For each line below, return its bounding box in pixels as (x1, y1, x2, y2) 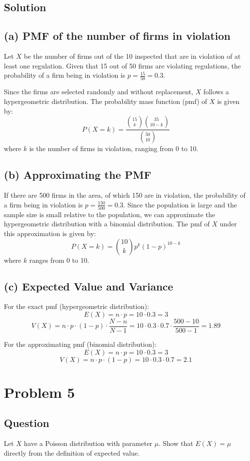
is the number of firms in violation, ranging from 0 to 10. (29, 143, 199, 154)
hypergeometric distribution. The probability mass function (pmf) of (4, 96, 207, 106)
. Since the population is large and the (123, 199, 237, 209)
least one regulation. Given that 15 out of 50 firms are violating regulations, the (4, 60, 241, 70)
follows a (203, 86, 229, 97)
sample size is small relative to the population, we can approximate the (4, 209, 215, 219)
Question (4, 415, 49, 430)
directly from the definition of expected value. (4, 447, 140, 458)
